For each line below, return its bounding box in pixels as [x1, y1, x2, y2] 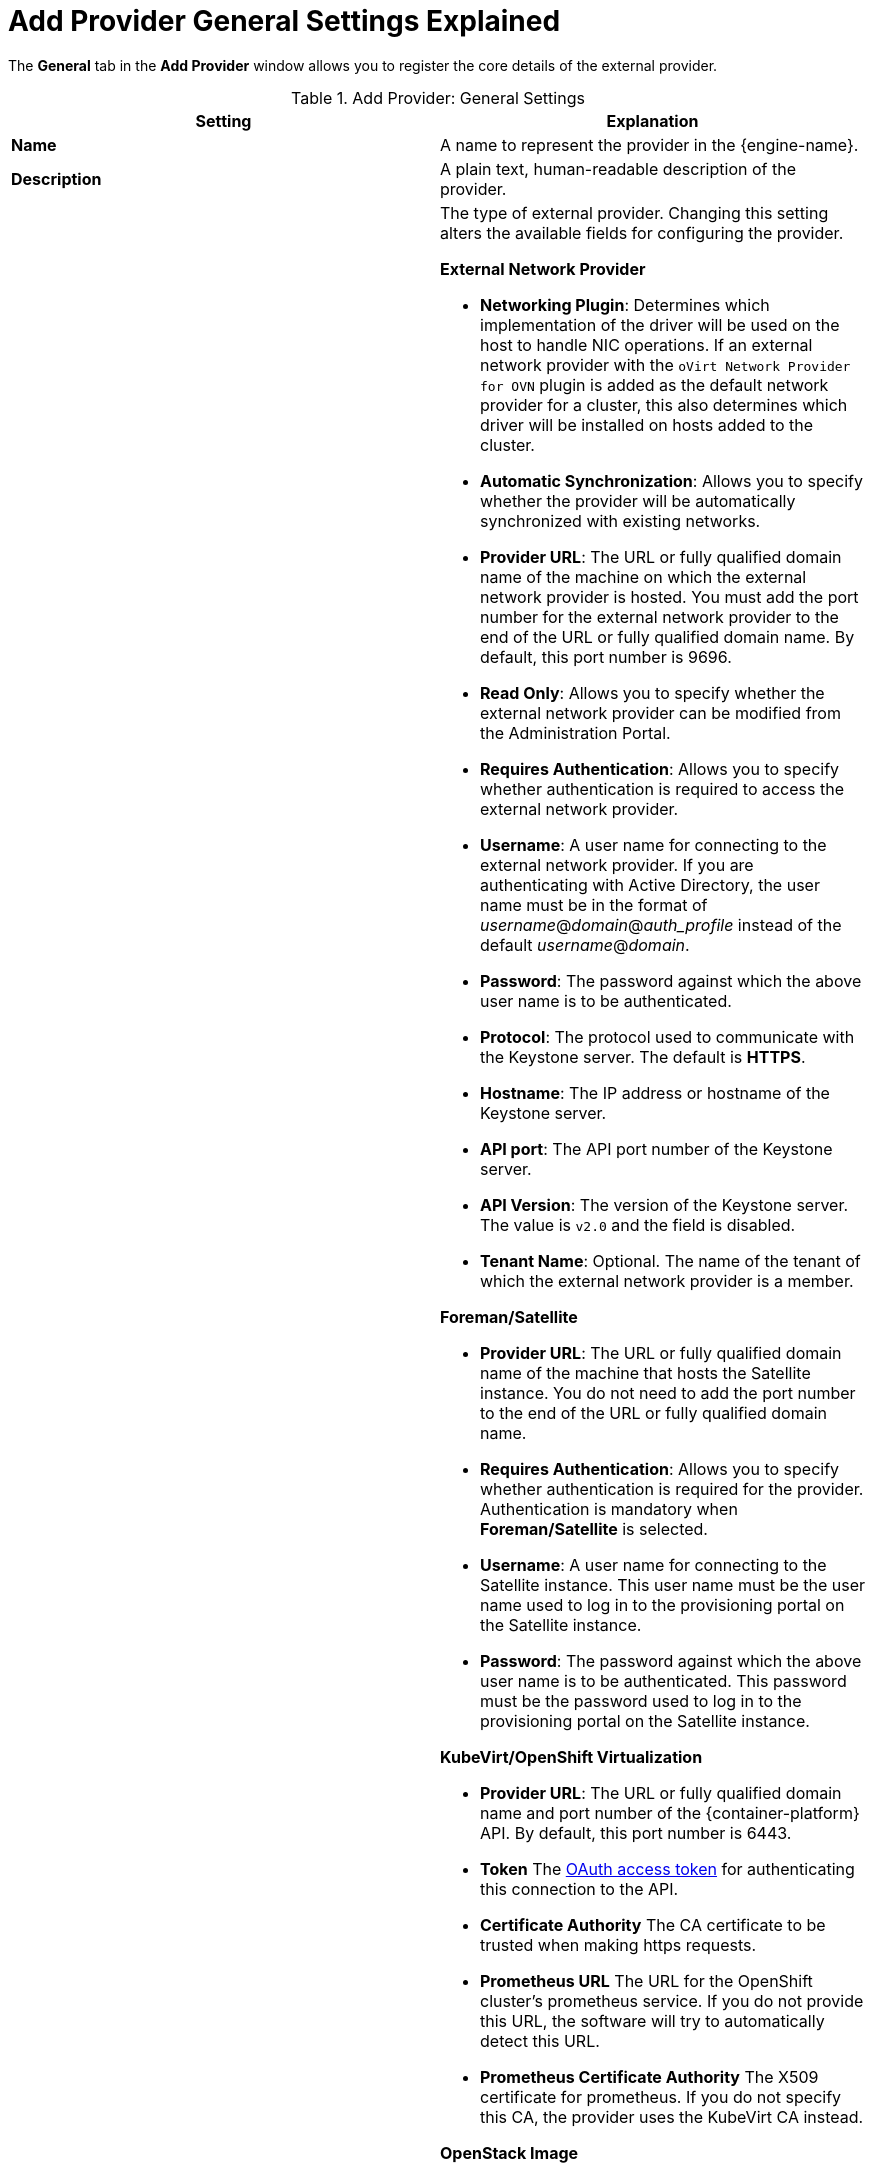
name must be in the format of [480, 894, 708, 915]
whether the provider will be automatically [480, 490, 796, 511]
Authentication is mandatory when [480, 1498, 738, 1519]
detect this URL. [480, 2030, 600, 2051]
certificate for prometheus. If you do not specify [480, 2086, 842, 2107]
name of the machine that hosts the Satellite [480, 1362, 811, 1383]
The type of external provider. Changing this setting [440, 202, 829, 223]
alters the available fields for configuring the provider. [440, 222, 844, 243]
